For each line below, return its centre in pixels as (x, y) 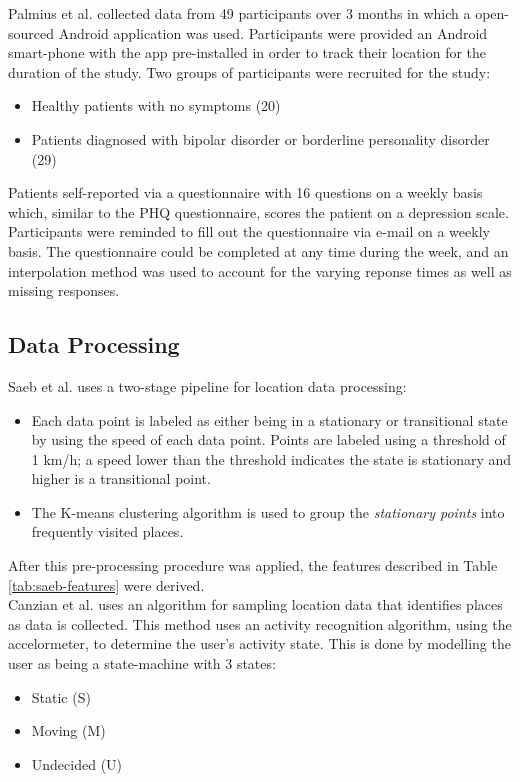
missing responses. (64, 290)
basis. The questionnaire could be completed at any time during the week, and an (258, 250)
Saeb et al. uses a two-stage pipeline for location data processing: (207, 385)
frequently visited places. (107, 531)
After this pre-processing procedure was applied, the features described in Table (253, 565)
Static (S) (61, 696)
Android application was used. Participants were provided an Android (273, 32)
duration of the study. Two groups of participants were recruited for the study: (249, 71)
